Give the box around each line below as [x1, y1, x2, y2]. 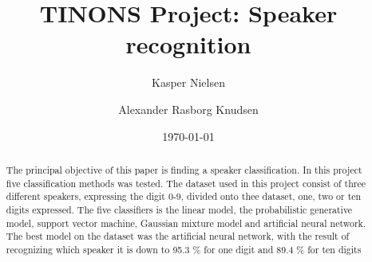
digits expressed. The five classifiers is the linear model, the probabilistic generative [6, 202, 353, 216]
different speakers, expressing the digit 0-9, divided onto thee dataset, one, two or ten [6, 190, 362, 203]
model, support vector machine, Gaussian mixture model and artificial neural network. [6, 216, 366, 229]
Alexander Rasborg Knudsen [118, 100, 259, 117]
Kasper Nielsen [152, 74, 225, 91]
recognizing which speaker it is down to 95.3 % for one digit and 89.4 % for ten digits [6, 242, 362, 256]
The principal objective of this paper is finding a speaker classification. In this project [6, 162, 362, 176]
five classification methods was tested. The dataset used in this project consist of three [6, 176, 366, 190]
